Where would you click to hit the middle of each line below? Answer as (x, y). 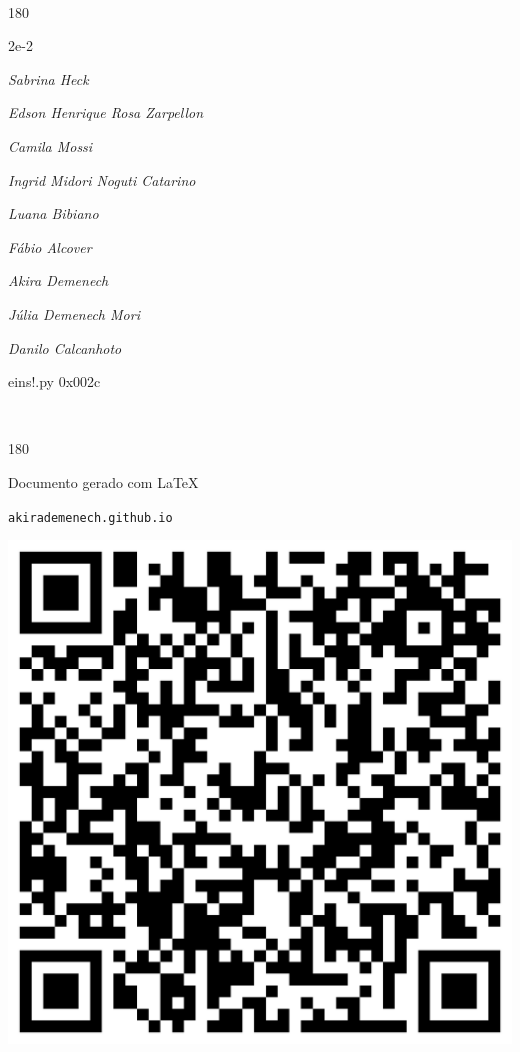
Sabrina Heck (48, 78)
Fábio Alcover (50, 246)
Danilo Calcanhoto (65, 347)
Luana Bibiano (53, 213)
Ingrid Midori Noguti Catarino (102, 179)
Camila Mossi (50, 145)
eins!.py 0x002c (54, 381)
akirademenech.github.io (90, 517)
